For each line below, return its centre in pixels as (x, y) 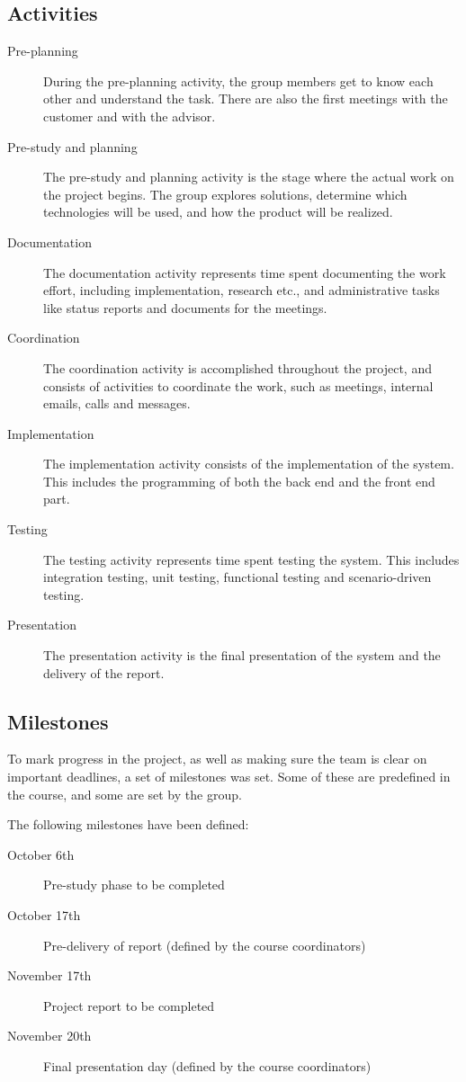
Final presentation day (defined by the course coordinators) (207, 1065)
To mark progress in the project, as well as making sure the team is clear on (217, 759)
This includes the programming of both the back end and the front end (239, 481)
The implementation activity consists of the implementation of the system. (249, 464)
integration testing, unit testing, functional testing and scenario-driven (237, 577)
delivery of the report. (104, 672)
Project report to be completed (129, 1005)
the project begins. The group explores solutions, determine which (225, 194)
